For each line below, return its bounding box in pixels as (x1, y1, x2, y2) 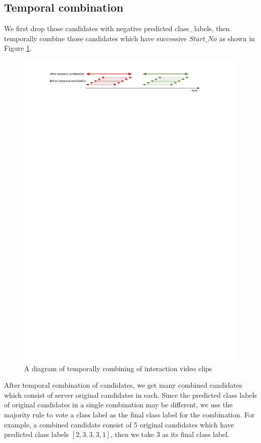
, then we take (110, 429, 154, 439)
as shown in (219, 33, 255, 43)
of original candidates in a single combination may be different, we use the (4, 399, 233, 410)
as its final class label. (162, 429, 229, 439)
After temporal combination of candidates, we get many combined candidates (4, 380, 242, 390)
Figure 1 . (4, 43, 32, 53)
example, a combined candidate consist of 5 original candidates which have (4, 419, 234, 429)
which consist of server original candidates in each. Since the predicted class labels (4, 389, 257, 400)
